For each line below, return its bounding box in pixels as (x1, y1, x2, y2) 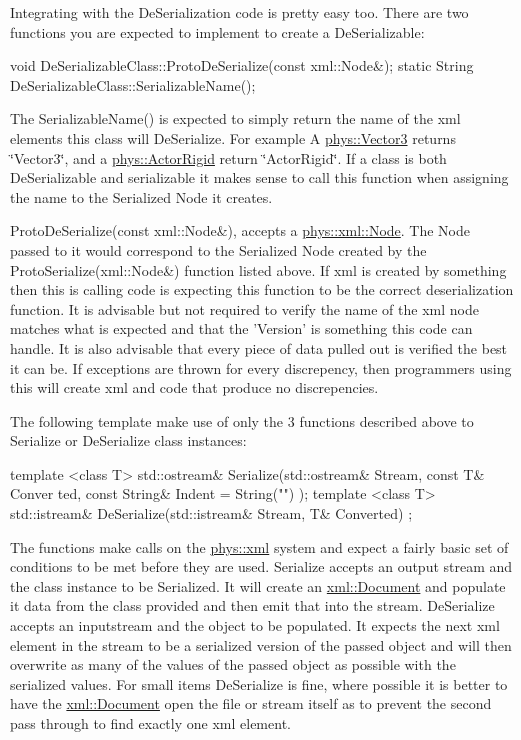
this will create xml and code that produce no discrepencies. (10, 377, 379, 398)
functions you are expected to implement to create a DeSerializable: (10, 21, 425, 42)
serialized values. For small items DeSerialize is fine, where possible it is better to (10, 673, 508, 694)
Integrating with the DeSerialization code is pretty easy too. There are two (10, 2, 469, 22)
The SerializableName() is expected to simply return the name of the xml (10, 108, 461, 129)
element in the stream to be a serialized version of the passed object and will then (10, 634, 512, 655)
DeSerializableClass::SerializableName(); (10, 74, 256, 95)
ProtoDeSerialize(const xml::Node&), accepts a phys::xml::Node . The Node (10, 220, 470, 241)
